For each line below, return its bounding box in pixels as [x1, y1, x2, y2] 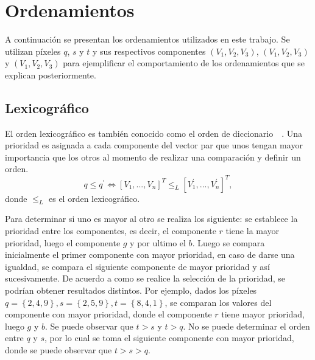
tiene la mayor [225, 224, 280, 237]
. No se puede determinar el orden [183, 319, 310, 332]
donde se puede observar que [5, 343, 112, 356]
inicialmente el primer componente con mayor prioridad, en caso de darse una [5, 248, 295, 261]
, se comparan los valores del [165, 296, 272, 308]
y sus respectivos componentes [92, 44, 206, 57]
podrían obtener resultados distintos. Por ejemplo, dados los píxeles [5, 283, 257, 296]
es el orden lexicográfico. [49, 192, 140, 204]
